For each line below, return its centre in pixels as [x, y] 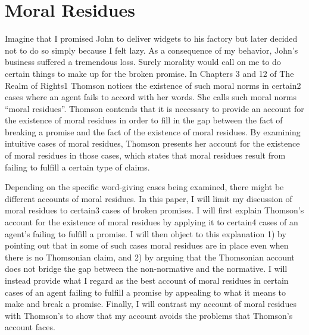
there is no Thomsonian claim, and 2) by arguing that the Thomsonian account [150, 257]
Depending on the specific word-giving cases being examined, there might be [144, 187]
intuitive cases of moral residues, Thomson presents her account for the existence [152, 143]
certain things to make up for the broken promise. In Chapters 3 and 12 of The [149, 73]
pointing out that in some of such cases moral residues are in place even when [147, 245]
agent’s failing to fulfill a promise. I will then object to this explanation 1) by [146, 233]
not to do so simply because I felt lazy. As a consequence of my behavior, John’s [152, 50]
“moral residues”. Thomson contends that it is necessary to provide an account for [154, 108]
